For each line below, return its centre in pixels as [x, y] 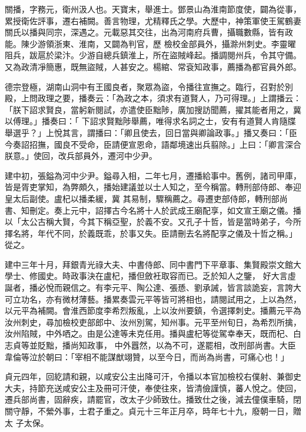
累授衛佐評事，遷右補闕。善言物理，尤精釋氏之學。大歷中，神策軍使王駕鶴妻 [153, 20]
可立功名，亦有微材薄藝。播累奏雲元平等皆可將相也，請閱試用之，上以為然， [153, 299]
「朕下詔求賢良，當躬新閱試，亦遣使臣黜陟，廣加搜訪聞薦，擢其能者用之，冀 [153, 109]
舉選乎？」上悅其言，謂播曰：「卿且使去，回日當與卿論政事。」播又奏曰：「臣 [151, 132]
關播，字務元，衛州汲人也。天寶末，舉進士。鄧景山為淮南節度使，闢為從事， [153, 9]
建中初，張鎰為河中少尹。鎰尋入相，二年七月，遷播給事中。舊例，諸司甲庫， [153, 175]
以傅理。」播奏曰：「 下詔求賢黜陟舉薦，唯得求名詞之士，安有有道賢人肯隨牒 [150, 121]
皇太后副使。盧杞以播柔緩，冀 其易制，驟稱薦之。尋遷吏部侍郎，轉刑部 [142, 198]
